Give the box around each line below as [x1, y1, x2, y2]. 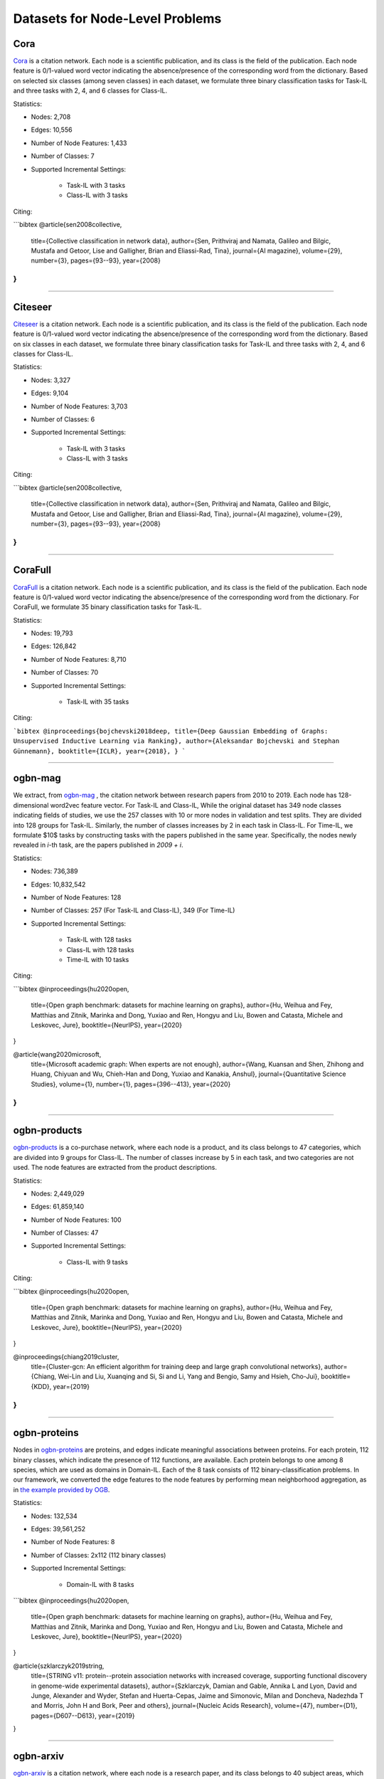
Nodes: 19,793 [31, 629, 74, 638]
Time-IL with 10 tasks [66, 955, 129, 964]
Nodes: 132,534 [31, 1511, 78, 1520]
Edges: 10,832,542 [31, 880, 86, 889]
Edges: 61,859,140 [31, 1203, 85, 1211]
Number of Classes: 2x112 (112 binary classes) [31, 1551, 166, 1559]
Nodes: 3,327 [31, 376, 71, 384]
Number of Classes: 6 [31, 415, 95, 423]
